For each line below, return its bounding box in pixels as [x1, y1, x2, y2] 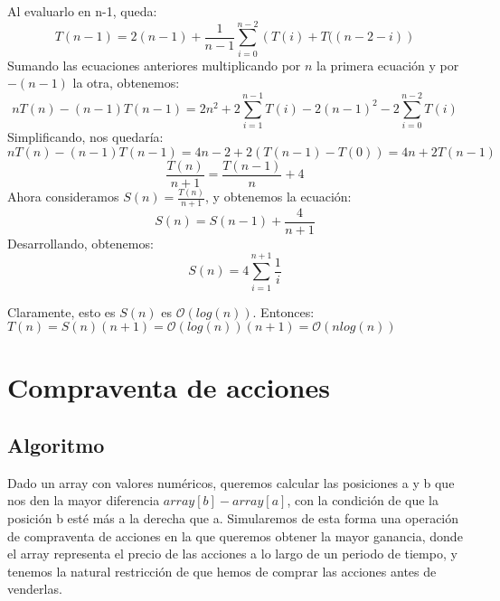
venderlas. [7, 579, 62, 598]
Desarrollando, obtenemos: [7, 233, 154, 252]
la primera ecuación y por [316, 55, 459, 74]
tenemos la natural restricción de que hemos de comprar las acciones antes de [7, 561, 437, 580]
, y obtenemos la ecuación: [205, 187, 352, 205]
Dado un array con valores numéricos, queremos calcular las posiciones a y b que [7, 473, 455, 492]
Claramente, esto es [7, 302, 116, 321]
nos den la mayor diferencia [7, 491, 160, 510]
